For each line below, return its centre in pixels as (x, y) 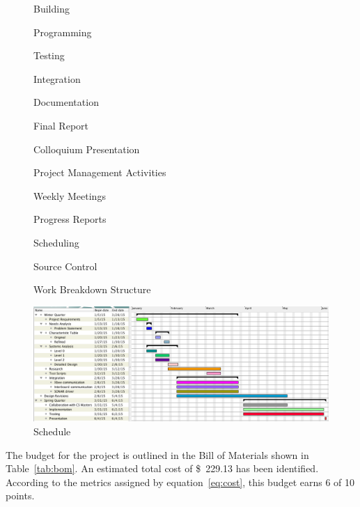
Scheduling (56, 242)
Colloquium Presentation (87, 149)
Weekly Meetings (70, 195)
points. (20, 496)
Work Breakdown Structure (92, 289)
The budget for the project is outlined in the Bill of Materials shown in (157, 454)
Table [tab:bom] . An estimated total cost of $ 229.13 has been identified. (162, 468)
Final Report (61, 125)
